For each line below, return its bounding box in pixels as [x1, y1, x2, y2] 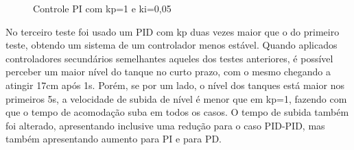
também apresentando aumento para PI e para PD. [5, 132, 222, 146]
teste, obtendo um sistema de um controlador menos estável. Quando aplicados [5, 38, 338, 52]
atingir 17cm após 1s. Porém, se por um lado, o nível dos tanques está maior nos [5, 77, 344, 92]
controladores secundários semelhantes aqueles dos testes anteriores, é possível [5, 51, 333, 65]
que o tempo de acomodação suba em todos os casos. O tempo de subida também [5, 105, 349, 119]
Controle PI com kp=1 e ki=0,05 [33, 1, 172, 15]
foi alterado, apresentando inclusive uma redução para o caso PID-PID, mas [5, 118, 325, 132]
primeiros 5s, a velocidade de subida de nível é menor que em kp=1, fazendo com [5, 91, 347, 105]
